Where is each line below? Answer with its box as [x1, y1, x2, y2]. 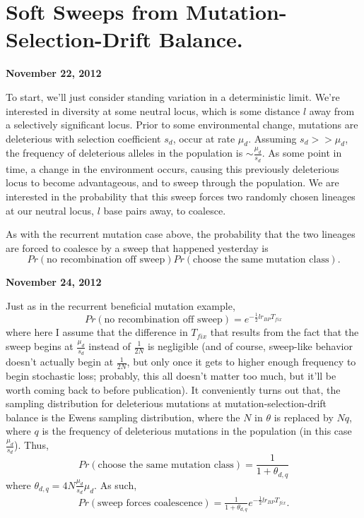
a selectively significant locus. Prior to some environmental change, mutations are [6, 117, 358, 132]
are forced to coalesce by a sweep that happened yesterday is [6, 240, 269, 255]
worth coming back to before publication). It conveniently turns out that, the [6, 382, 341, 397]
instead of [88, 339, 131, 353]
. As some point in [262, 145, 342, 160]
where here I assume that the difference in [6, 325, 188, 339]
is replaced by [274, 409, 334, 424]
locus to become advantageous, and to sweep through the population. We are [6, 175, 339, 190]
